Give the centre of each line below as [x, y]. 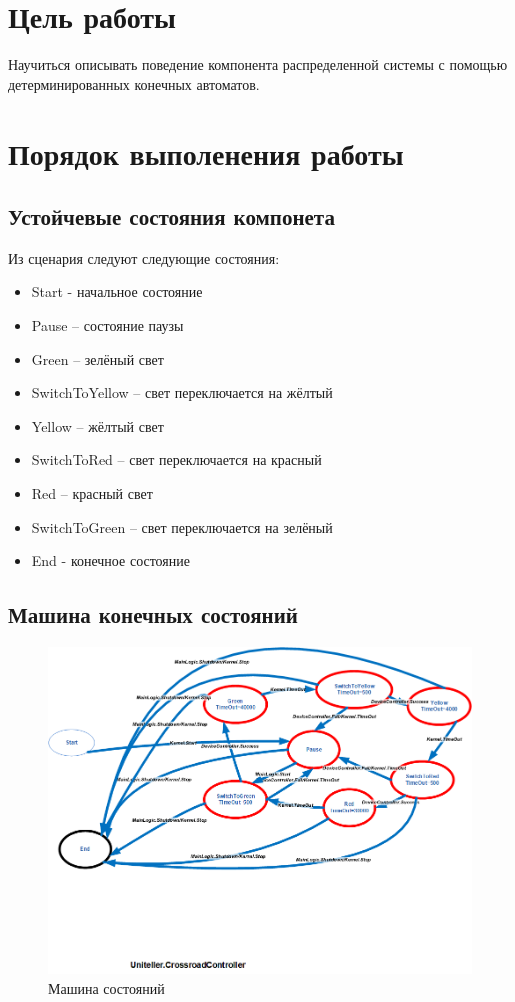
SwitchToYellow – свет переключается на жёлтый [182, 392]
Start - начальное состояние [117, 291]
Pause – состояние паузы [107, 325]
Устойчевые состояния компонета [171, 216]
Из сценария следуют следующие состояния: [144, 257]
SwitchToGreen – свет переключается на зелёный [182, 526]
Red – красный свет [92, 493]
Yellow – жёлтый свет [97, 425]
